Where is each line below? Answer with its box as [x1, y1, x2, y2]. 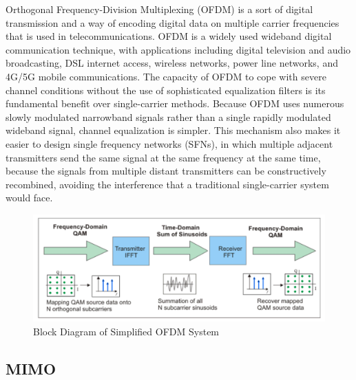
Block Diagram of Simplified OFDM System [33, 324, 220, 339]
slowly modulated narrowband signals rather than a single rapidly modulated [6, 109, 331, 124]
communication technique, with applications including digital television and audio [6, 42, 351, 56]
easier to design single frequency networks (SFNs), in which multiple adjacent [6, 136, 333, 150]
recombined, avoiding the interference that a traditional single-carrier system [6, 177, 329, 191]
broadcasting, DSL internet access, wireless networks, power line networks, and [6, 56, 338, 70]
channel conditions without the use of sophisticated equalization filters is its [6, 82, 326, 97]
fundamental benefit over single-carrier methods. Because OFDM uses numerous [6, 96, 344, 111]
